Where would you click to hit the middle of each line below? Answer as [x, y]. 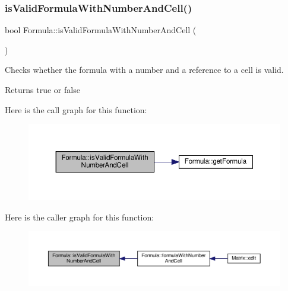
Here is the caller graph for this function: [80, 217]
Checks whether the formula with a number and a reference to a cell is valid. [144, 70]
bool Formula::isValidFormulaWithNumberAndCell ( [101, 30]
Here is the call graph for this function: [76, 109]
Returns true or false [42, 89]
